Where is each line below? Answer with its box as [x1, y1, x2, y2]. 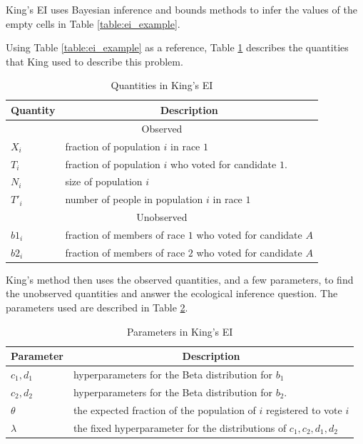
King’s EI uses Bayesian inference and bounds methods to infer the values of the [6, 2, 357, 16]
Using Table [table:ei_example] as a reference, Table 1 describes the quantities [6, 40, 349, 55]
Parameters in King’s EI [126, 324, 233, 339]
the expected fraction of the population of [73, 402, 256, 417]
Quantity [11, 102, 56, 117]
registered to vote [266, 402, 342, 417]
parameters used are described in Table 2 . [6, 300, 188, 314]
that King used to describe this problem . [6, 53, 183, 68]
